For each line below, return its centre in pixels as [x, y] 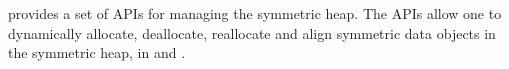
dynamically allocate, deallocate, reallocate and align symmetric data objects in [252, 32]
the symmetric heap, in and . [97, 52]
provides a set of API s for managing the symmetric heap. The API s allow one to [255, 13]
